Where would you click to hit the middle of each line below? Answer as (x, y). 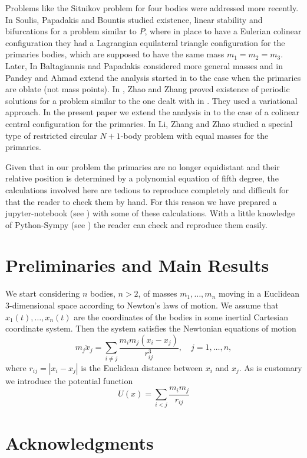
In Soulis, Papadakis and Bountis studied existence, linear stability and (134, 19)
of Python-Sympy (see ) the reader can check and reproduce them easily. (136, 224)
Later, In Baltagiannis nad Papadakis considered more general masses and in (144, 65)
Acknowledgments (80, 442)
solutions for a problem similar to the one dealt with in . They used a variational (151, 100)
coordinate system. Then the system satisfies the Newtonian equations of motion (151, 328)
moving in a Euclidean (259, 293)
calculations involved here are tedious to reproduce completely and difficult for (147, 189)
